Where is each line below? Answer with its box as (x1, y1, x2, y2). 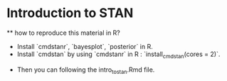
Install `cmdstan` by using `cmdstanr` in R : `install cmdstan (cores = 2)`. (16, 50, 221, 60)
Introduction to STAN (6, 5, 134, 21)
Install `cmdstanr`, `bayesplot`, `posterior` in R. (16, 42, 154, 50)
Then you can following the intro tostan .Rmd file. (16, 65, 155, 75)
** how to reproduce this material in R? (6, 28, 120, 37)
